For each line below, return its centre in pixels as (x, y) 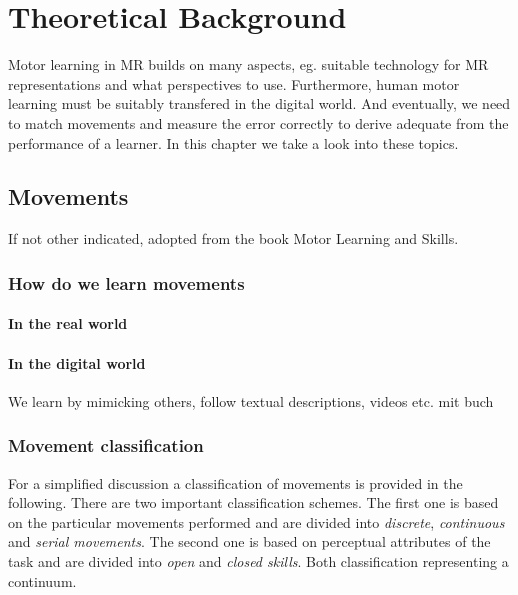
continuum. (42, 580)
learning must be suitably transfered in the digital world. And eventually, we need (259, 103)
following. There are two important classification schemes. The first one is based (253, 502)
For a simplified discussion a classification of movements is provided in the (235, 482)
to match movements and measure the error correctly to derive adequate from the (258, 122)
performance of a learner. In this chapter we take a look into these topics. (233, 142)
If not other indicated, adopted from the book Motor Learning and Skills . (233, 238)
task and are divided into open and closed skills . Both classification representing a (258, 560)
